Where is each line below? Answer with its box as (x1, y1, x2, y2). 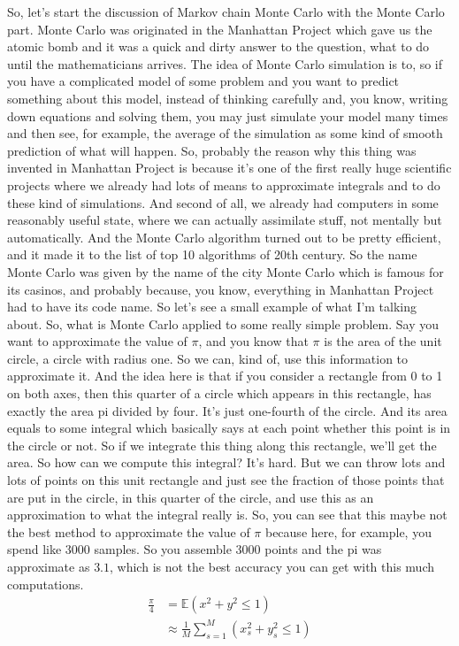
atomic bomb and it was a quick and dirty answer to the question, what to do (7, 37, 430, 56)
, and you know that (198, 332, 309, 350)
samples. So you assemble (94, 540, 232, 558)
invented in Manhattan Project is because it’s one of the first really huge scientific (7, 158, 452, 177)
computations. (7, 574, 84, 593)
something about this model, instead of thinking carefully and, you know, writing (7, 88, 448, 107)
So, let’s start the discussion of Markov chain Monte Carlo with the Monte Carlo (7, 3, 445, 20)
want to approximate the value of (7, 332, 187, 350)
